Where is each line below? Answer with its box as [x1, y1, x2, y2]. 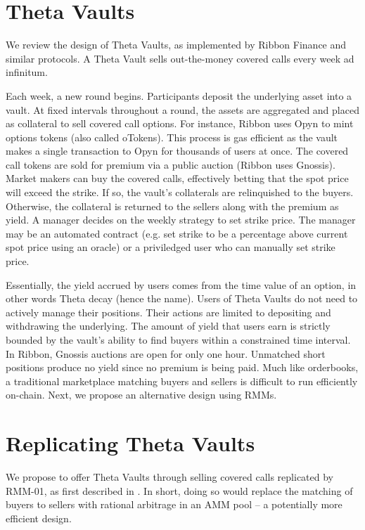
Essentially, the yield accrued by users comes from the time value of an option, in [6, 277, 357, 292]
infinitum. [6, 65, 48, 79]
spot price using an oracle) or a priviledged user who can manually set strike [6, 240, 335, 254]
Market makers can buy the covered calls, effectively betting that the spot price [6, 171, 349, 186]
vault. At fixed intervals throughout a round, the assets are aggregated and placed [6, 102, 359, 117]
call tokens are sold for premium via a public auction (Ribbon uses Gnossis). [6, 157, 335, 172]
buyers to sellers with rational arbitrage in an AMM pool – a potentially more [6, 497, 342, 512]
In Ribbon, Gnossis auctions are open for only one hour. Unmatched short [6, 346, 326, 361]
